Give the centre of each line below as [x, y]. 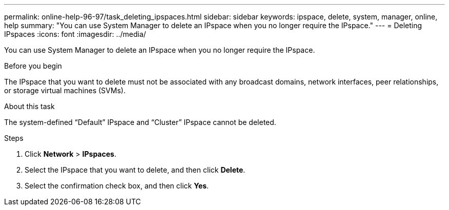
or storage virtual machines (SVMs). [65, 90]
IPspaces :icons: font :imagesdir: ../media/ [75, 34]
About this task [29, 106]
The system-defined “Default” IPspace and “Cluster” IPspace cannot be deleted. [140, 122]
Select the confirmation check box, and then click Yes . [117, 186]
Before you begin [33, 66]
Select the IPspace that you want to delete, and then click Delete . [135, 170]
